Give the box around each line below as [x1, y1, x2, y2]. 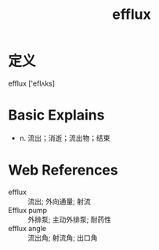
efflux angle [8, 223, 47, 233]
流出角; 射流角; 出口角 [27, 233, 98, 242]
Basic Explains [8, 106, 105, 124]
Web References [8, 161, 119, 179]
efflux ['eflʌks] [8, 79, 56, 88]
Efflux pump [8, 205, 48, 215]
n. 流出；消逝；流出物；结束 [19, 133, 111, 142]
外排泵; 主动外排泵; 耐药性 [27, 215, 112, 224]
